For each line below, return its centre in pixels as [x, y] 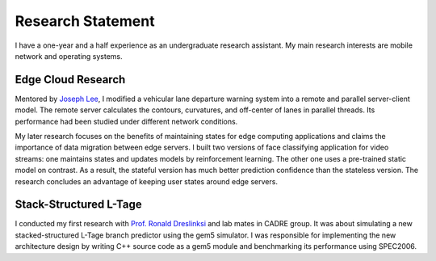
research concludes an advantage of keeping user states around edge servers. [147, 181]
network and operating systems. [69, 56]
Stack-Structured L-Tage [78, 205]
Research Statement [85, 21]
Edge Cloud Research [70, 80]
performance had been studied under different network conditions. [126, 121]
